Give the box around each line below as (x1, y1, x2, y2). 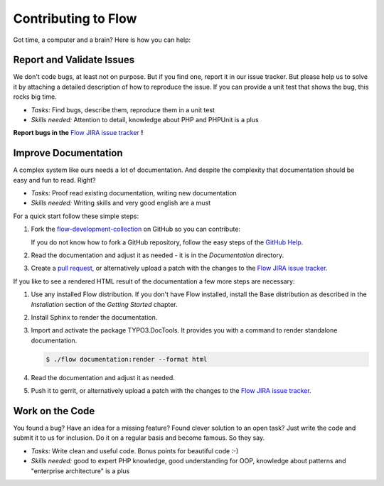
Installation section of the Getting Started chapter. (31, 300, 178, 308)
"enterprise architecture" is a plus (31, 466, 130, 475)
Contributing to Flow (13, 11, 137, 26)
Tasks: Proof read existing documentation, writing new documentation (31, 189, 238, 198)
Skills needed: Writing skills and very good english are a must (31, 199, 211, 207)
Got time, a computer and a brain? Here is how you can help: (13, 36, 191, 44)
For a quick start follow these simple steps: (13, 212, 139, 220)
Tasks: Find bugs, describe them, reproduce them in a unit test (31, 105, 215, 114)
